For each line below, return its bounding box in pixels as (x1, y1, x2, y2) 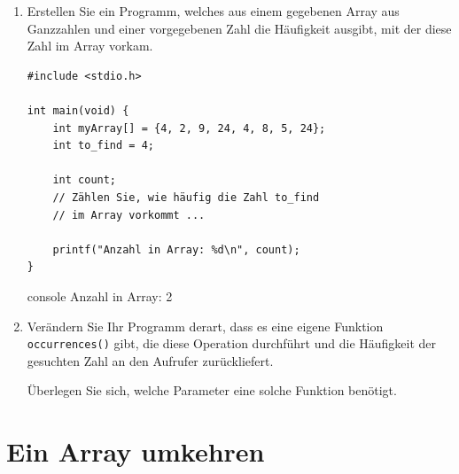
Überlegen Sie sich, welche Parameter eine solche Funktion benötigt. (27, 381, 397, 400)
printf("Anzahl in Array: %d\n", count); (52, 243, 300, 256)
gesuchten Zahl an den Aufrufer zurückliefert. (27, 351, 274, 369)
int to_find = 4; (52, 139, 154, 152)
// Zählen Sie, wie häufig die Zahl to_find (52, 190, 320, 204)
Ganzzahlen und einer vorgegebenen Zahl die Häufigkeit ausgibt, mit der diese (27, 19, 452, 37)
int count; (52, 174, 117, 187)
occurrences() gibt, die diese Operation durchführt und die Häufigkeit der (27, 334, 437, 353)
